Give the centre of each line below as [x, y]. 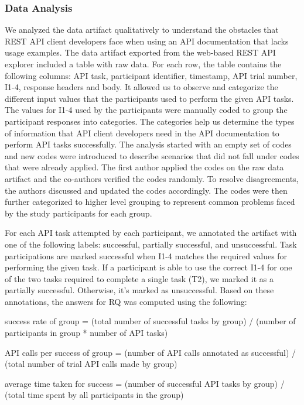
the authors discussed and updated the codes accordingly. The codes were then [146, 190]
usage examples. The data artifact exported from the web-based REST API [140, 52]
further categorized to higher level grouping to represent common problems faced [150, 202]
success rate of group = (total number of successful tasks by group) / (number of [150, 321]
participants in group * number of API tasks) [86, 333]
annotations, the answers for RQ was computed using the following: [126, 301]
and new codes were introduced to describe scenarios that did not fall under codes [152, 155]
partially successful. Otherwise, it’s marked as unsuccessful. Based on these [139, 290]
